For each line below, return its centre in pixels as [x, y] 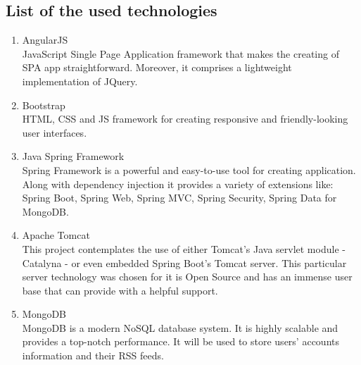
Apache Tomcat [56, 235]
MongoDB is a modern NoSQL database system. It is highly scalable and [180, 327]
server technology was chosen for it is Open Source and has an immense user [187, 277]
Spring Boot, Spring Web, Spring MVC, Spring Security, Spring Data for [179, 198]
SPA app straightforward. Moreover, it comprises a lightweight [157, 67]
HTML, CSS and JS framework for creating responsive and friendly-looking [185, 119]
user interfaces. [55, 132]
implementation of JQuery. [80, 81]
